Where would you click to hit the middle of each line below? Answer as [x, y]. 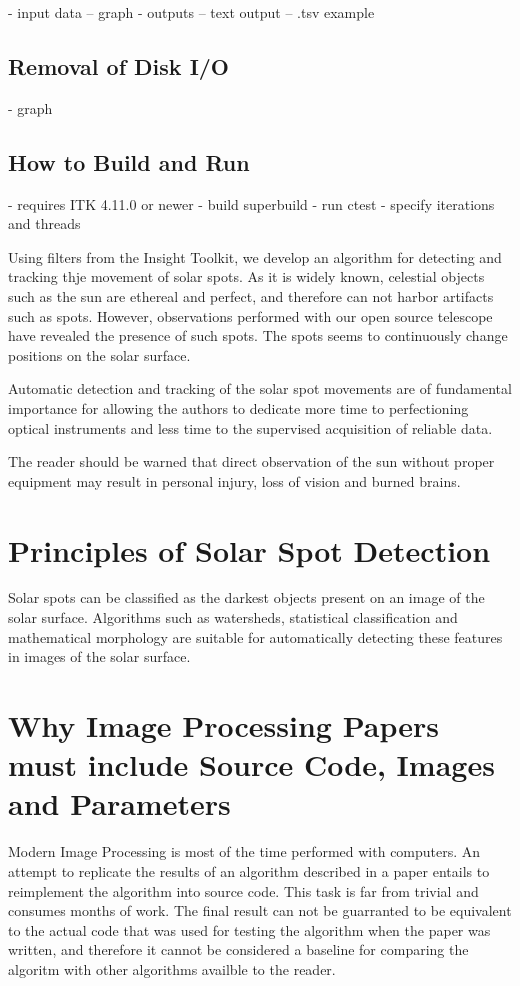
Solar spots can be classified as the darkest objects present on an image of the [246, 597]
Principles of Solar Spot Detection [249, 549]
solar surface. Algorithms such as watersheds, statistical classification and [233, 617]
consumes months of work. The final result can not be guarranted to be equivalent [260, 910]
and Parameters [119, 803]
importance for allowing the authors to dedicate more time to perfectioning [238, 407]
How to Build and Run [129, 161]
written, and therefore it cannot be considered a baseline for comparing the [238, 949]
